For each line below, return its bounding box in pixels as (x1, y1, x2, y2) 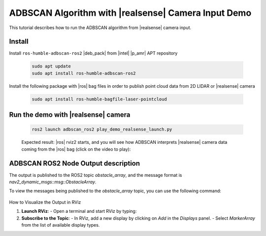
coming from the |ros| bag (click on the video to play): (21, 146, 131, 152)
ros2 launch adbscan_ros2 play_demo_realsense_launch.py (32, 127, 172, 133)
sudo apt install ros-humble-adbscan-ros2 (32, 70, 136, 76)
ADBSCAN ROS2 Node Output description (9, 159, 140, 168)
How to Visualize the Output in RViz (9, 199, 81, 205)
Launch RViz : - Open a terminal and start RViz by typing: (21, 208, 137, 214)
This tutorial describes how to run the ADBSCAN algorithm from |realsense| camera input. (9, 25, 192, 31)
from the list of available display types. (21, 222, 100, 228)
